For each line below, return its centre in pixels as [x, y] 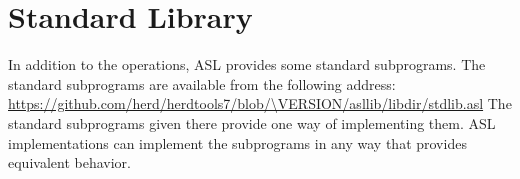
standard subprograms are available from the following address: [202, 83]
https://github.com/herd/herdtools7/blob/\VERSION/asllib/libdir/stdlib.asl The [260, 103]
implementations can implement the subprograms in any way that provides [237, 142]
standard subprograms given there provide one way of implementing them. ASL [252, 122]
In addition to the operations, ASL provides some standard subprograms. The [247, 64]
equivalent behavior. [69, 162]
